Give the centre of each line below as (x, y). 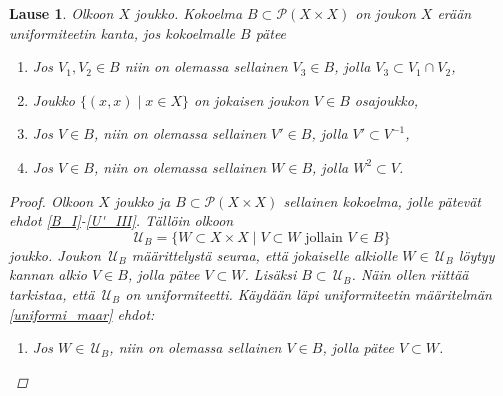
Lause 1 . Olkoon (61, 13)
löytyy (476, 254)
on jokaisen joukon (251, 99)
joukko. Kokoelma (189, 13)
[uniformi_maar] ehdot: (82, 313)
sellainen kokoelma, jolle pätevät (382, 200)
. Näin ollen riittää (410, 274)
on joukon (385, 13)
